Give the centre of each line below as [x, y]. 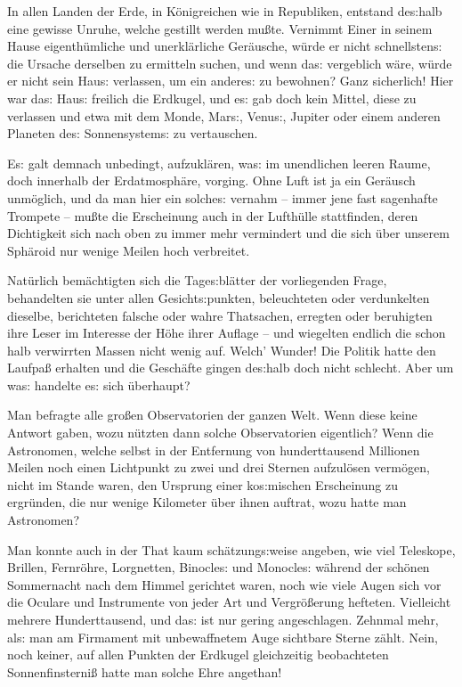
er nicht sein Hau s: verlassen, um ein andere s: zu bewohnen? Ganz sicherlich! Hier [231, 81]
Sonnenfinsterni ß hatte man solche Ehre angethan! [145, 671]
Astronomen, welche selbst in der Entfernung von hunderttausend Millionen [214, 450]
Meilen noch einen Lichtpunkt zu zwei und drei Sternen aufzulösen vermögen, [219, 467]
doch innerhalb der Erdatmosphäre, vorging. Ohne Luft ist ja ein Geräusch [211, 180]
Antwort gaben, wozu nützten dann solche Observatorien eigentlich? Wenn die [220, 433]
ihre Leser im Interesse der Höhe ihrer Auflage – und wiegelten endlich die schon [227, 333]
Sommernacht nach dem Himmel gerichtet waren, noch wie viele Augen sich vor [224, 584]
